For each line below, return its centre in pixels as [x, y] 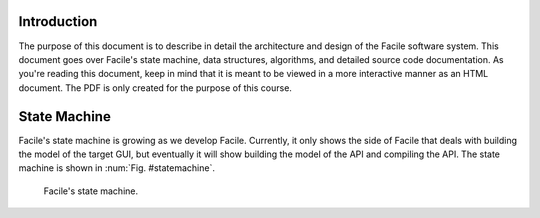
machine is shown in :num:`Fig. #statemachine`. [116, 168]
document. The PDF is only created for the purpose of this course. [155, 87]
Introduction [58, 21]
